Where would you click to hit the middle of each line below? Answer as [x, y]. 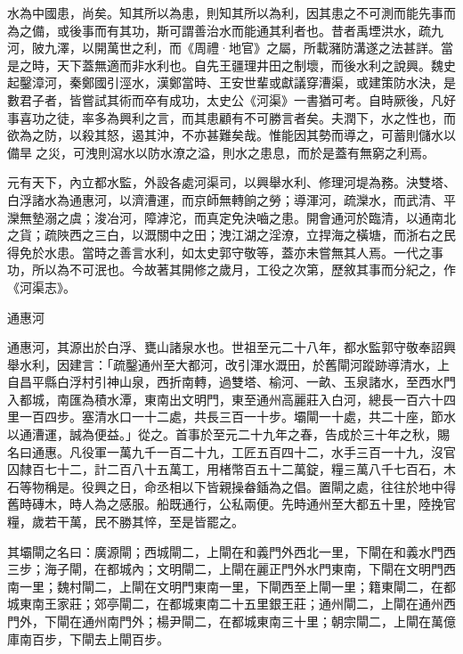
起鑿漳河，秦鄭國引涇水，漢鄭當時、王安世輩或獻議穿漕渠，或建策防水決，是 [231, 82]
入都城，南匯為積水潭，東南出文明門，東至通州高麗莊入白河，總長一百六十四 [231, 399]
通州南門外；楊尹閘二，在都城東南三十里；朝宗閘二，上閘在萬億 [268, 621]
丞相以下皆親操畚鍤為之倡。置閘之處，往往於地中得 [306, 486]
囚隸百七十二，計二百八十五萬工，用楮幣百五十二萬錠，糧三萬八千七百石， [225, 469]
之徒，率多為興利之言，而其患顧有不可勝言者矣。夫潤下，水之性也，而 [250, 117]
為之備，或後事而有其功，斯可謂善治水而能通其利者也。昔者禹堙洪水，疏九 [225, 30]
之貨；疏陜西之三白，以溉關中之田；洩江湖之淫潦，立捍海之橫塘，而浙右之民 [231, 235]
